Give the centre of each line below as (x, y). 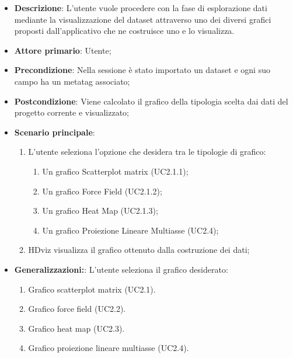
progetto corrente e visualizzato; (71, 112)
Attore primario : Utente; (63, 50)
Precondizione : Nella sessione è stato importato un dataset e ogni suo (142, 70)
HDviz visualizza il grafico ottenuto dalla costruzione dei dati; (139, 250)
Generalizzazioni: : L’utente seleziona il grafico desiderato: (121, 269)
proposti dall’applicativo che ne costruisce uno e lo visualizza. (124, 31)
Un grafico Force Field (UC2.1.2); (102, 191)
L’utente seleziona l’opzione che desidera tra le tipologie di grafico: (147, 152)
